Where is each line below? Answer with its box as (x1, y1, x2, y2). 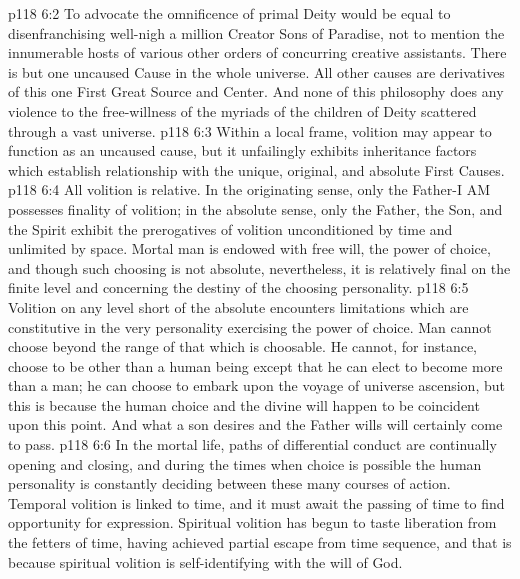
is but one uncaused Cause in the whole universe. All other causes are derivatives (8, 61, 505, 82)
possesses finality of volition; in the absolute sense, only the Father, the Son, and (8, 198, 503, 219)
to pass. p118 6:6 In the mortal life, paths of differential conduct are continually (8, 434, 497, 455)
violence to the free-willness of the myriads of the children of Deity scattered (8, 100, 477, 121)
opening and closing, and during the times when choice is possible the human (8, 453, 482, 474)
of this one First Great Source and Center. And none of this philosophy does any (8, 81, 504, 102)
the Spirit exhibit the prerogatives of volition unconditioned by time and (8, 218, 453, 239)
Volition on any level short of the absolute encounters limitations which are (8, 296, 469, 317)
